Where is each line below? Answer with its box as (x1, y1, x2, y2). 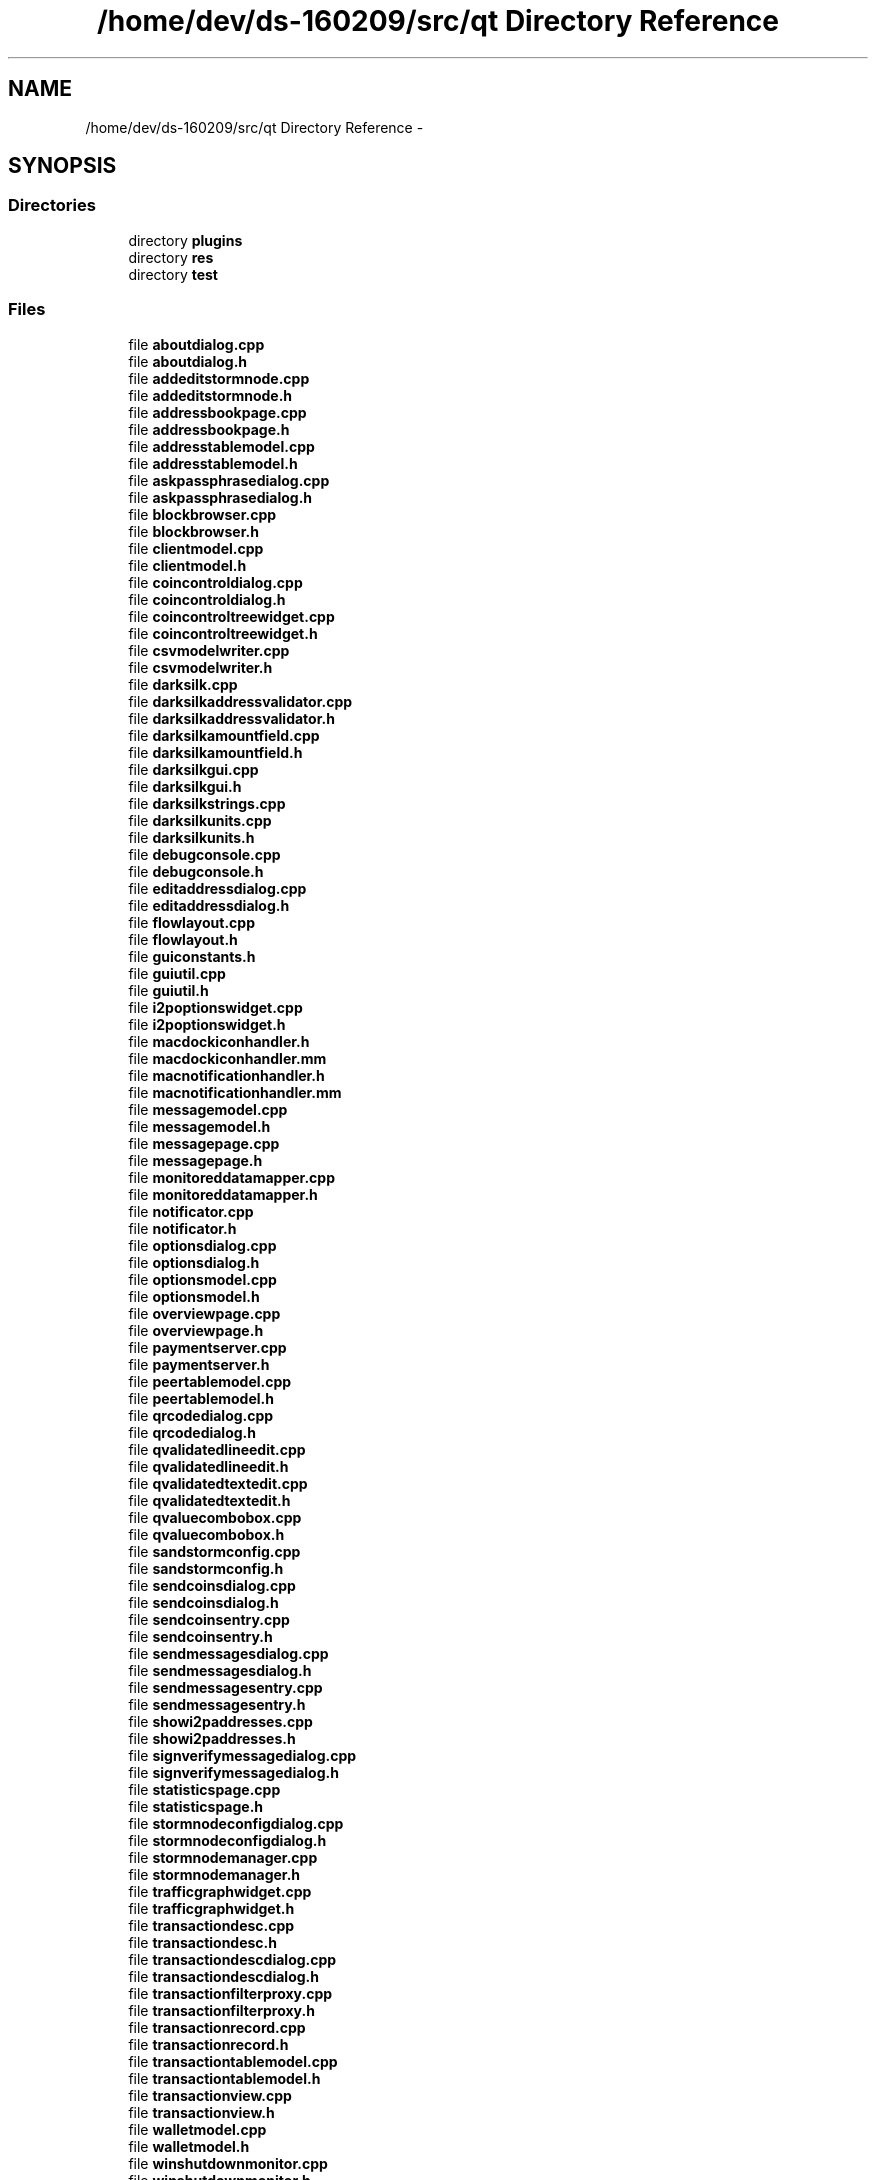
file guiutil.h (128, 981, 209, 999)
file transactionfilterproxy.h (128, 2001, 315, 2019)
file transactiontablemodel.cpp (128, 2052, 338, 2070)
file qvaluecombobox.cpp (128, 1508, 302, 1526)
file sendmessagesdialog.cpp (128, 1644, 329, 1662)
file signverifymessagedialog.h (128, 1763, 339, 1781)
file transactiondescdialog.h (128, 1967, 319, 1985)
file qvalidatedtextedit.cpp (128, 1474, 308, 1492)
